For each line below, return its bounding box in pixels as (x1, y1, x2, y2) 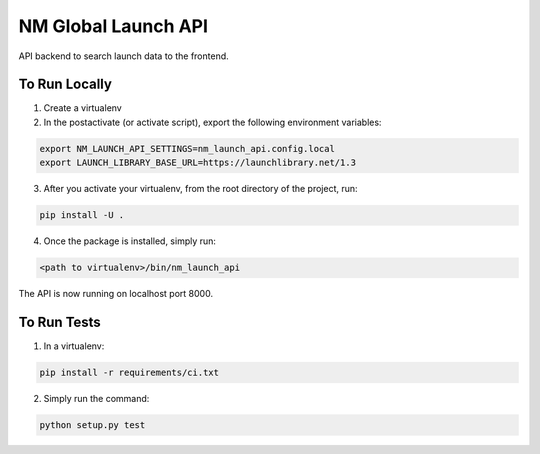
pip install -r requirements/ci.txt (39, 367, 220, 379)
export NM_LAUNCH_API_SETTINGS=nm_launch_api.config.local (39, 143, 335, 154)
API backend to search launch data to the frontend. (18, 50, 229, 62)
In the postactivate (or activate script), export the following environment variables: (43, 116, 382, 128)
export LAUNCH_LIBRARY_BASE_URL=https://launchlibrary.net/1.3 (39, 157, 357, 169)
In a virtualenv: (43, 340, 105, 352)
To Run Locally (18, 76, 112, 93)
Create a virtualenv (43, 102, 122, 114)
